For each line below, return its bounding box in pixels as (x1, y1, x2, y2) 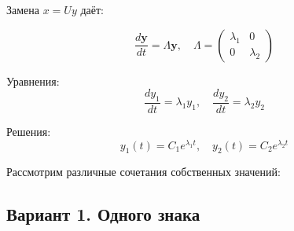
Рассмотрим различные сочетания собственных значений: (6, 163, 281, 180)
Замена (6, 2, 40, 17)
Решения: (6, 123, 51, 140)
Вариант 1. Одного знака (6, 202, 200, 226)
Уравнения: (6, 72, 60, 89)
